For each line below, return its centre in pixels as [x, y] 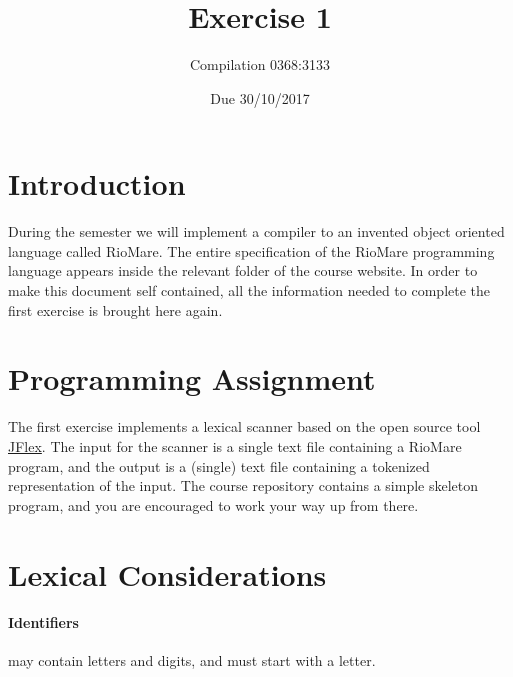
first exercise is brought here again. [115, 309]
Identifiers [43, 622]
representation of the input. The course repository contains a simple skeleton [243, 485]
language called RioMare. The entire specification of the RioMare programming [251, 250]
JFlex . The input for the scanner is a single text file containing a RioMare [235, 445]
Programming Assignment [192, 378]
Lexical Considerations [167, 573]
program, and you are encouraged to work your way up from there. [213, 504]
